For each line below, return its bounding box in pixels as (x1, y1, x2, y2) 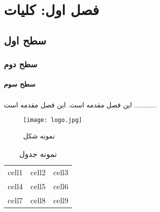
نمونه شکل (23, 130, 55, 140)
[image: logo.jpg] (23, 117, 82, 124)
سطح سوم (4, 78, 36, 89)
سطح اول (4, 32, 46, 47)
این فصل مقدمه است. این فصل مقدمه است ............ (4, 99, 157, 109)
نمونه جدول (19, 148, 57, 160)
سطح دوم (4, 58, 38, 70)
